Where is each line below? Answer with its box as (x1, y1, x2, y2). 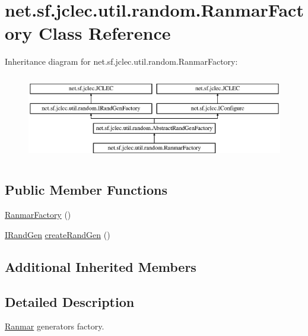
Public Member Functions (5, 180, 167, 199)
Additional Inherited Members (5, 257, 196, 275)
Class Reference (39, 21, 171, 45)
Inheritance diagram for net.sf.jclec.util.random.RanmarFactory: (5, 55, 238, 68)
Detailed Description (5, 292, 135, 310)
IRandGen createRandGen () (5, 228, 110, 240)
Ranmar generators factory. (5, 320, 104, 332)
